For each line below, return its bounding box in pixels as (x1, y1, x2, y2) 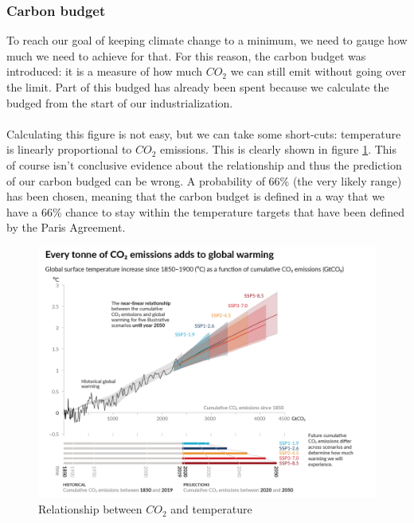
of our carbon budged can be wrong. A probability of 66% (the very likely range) (6, 172, 402, 189)
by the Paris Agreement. (6, 219, 126, 236)
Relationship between (38, 501, 143, 517)
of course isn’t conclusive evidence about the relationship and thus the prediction (6, 156, 402, 173)
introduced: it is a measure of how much (6, 63, 202, 80)
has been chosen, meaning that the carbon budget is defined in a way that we (6, 188, 385, 205)
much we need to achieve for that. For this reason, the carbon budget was (6, 47, 366, 64)
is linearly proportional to (6, 141, 132, 158)
